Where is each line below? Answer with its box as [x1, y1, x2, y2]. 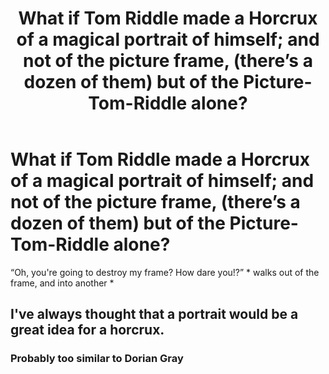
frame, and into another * [10, 277, 115, 289]
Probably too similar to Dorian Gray [10, 352, 184, 366]
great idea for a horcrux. [10, 322, 165, 339]
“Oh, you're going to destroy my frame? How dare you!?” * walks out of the [10, 266, 320, 278]
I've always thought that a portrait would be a [10, 306, 299, 323]
